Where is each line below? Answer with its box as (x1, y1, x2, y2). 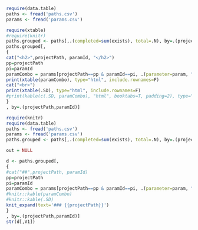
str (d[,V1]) (6, 219, 35, 225)
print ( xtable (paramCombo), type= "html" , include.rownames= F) (6, 77, 160, 83)
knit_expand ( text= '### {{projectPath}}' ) (6, 202, 110, 208)
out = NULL (6, 148, 33, 154)
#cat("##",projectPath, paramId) (6, 169, 88, 175)
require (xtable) (6, 27, 46, 33)
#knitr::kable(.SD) (6, 197, 54, 203)
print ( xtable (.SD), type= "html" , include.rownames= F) (6, 88, 141, 94)
